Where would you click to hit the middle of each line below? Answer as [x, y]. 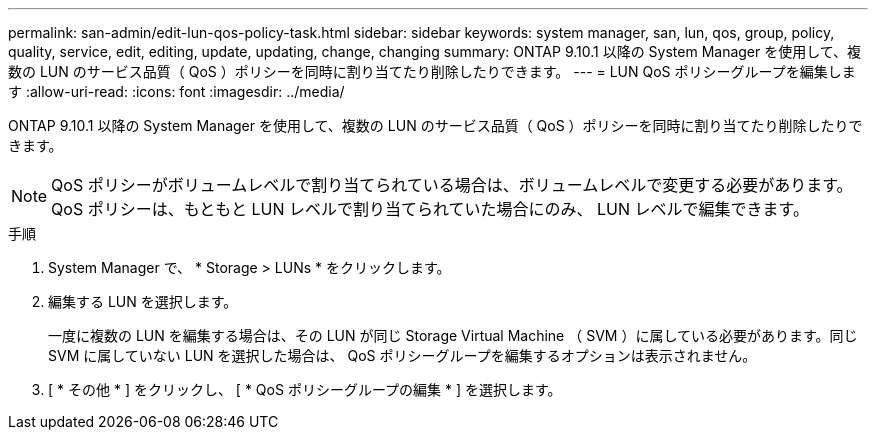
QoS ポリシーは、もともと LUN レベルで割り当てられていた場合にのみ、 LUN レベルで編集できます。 [430, 209]
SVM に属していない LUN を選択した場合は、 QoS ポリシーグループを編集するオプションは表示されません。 [402, 355]
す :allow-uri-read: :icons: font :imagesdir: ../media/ [176, 91]
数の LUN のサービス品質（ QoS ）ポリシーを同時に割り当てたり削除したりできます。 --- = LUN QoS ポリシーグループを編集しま [432, 71]
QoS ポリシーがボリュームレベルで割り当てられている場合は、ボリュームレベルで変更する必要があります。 [452, 185]
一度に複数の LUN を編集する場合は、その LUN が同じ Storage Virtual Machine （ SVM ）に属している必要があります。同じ [453, 335]
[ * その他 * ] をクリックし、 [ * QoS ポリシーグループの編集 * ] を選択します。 [305, 389]
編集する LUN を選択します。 [143, 301]
